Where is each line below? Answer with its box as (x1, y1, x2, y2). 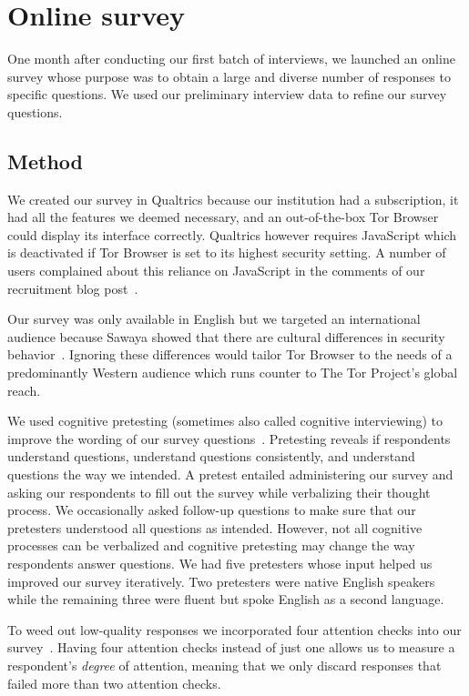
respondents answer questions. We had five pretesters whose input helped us (7, 553, 433, 572)
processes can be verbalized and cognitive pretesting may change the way (7, 536, 415, 555)
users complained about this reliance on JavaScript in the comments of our (7, 261, 425, 280)
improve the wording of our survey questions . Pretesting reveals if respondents (7, 429, 451, 448)
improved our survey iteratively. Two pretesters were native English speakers (7, 571, 435, 590)
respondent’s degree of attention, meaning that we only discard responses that (7, 655, 442, 674)
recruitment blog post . (7, 278, 138, 298)
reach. (7, 380, 41, 399)
